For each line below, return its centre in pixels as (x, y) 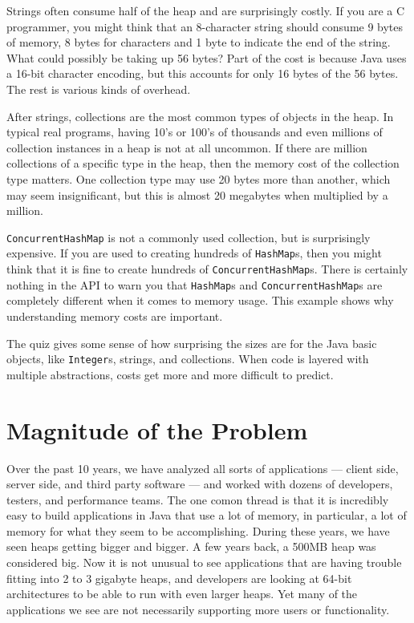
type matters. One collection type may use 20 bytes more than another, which (199, 178)
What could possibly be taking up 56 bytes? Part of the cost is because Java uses (207, 57)
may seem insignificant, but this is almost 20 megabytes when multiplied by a (197, 194)
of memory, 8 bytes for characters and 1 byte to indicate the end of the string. (199, 42)
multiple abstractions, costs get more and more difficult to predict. (170, 374)
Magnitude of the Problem (157, 429)
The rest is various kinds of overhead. (99, 89)
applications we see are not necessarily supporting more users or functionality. (198, 609)
